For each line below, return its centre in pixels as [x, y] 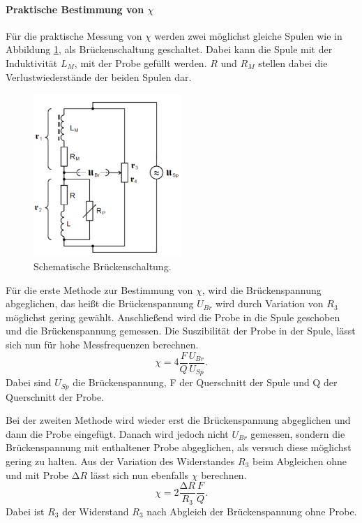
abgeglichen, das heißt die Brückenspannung [100, 303]
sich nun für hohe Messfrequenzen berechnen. [102, 344]
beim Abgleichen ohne [299, 461]
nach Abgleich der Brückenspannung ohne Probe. [252, 511]
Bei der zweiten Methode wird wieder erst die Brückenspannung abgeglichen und [178, 420]
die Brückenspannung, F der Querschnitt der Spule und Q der [205, 382]
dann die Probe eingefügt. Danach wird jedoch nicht [117, 433]
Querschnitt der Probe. [55, 396]
